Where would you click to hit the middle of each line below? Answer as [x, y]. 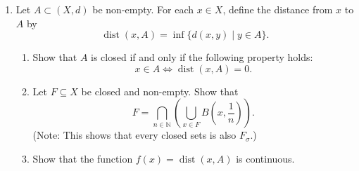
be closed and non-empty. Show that [160, 91]
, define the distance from [278, 9]
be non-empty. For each [143, 9]
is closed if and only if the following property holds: [202, 57]
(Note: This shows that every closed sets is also [134, 135]
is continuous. [265, 158]
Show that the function [83, 158]
